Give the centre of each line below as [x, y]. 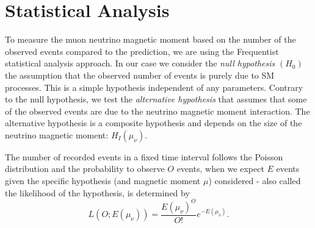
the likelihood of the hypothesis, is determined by [97, 192]
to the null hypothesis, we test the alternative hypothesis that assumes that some [156, 99]
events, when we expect [220, 169]
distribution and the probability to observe [85, 169]
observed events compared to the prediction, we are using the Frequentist [142, 51]
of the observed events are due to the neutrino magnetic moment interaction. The [157, 111]
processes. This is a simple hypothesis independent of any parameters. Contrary [154, 87]
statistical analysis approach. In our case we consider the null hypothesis [140, 63]
